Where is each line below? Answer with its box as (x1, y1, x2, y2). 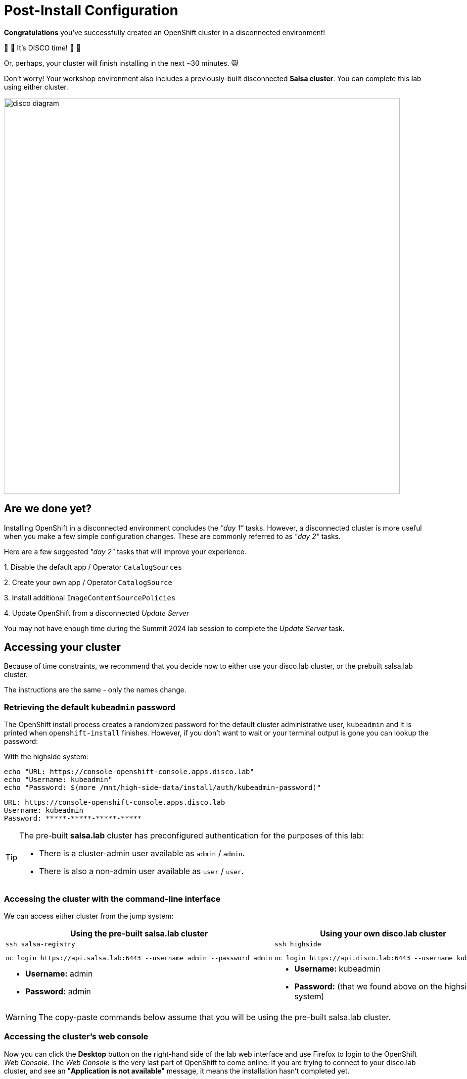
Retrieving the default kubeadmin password (4, 702, 176, 712)
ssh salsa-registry (5, 940, 75, 948)
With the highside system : (4, 752, 89, 761)
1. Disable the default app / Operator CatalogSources (4, 562, 182, 571)
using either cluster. (4, 82, 68, 91)
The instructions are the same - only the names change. (4, 686, 187, 694)
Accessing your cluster (4, 641, 121, 654)
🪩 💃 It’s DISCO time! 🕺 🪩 (4, 43, 81, 52)
